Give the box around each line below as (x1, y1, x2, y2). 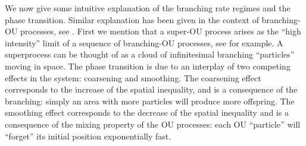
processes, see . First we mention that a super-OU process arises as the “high (20, 25, 301, 37)
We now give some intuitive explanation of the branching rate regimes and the (5, 2, 291, 14)
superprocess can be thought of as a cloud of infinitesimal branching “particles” (5, 48, 295, 61)
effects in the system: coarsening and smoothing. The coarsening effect (5, 71, 261, 84)
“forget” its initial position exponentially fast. (5, 129, 171, 142)
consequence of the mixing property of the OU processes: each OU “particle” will (5, 118, 301, 130)
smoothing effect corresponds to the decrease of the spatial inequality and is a (5, 106, 289, 119)
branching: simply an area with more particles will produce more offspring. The (5, 94, 295, 107)
